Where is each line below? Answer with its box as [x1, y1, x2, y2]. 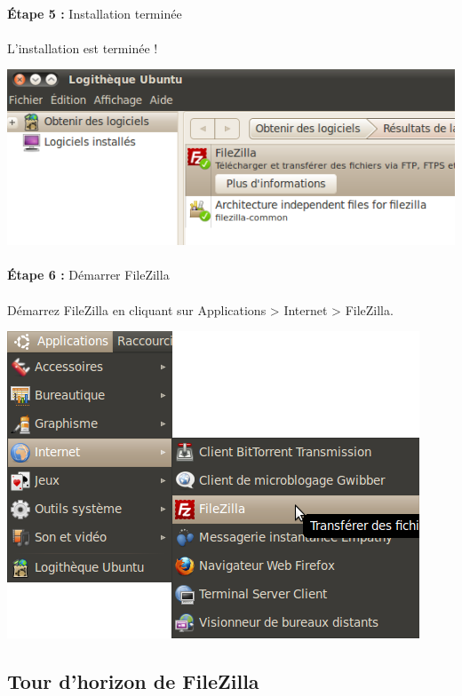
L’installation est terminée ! [7, 38, 158, 57]
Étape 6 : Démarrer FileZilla [7, 265, 170, 284]
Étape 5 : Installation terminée [7, 4, 182, 22]
